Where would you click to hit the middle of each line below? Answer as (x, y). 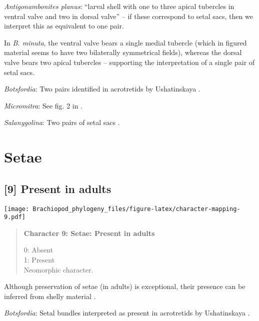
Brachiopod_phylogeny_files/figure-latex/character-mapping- (136, 209)
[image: (17, 209)
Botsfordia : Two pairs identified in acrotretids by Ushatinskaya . (102, 89)
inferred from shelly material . (50, 296)
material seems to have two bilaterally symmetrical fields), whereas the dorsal (123, 52)
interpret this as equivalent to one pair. (64, 26)
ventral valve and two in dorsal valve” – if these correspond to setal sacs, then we (128, 16)
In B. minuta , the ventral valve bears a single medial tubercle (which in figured (125, 42)
